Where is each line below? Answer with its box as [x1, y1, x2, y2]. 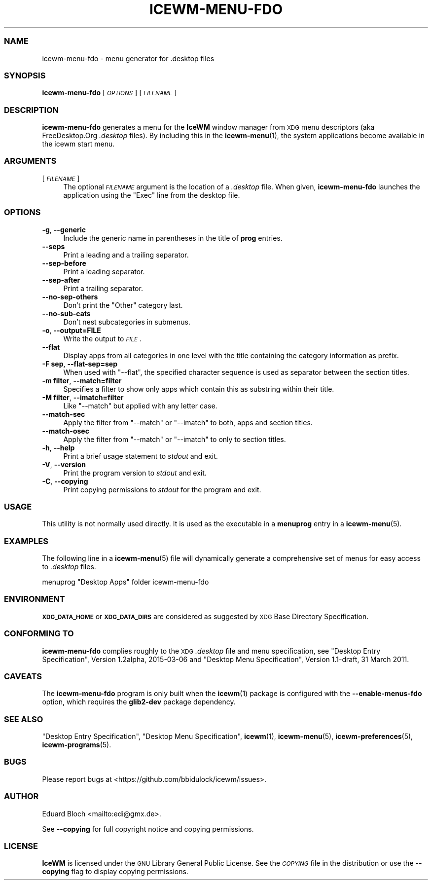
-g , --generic [42, 225, 86, 234]
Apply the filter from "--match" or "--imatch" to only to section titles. [63, 435, 286, 443]
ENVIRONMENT [4, 594, 65, 604]
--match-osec [42, 426, 89, 435]
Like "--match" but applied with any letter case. [63, 401, 217, 410]
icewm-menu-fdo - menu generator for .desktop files [42, 54, 215, 63]
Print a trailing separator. [63, 284, 143, 293]
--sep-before [42, 258, 86, 267]
